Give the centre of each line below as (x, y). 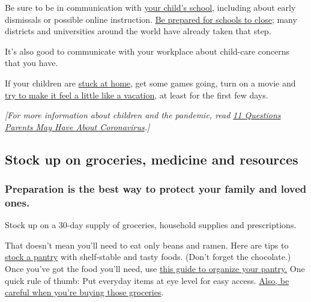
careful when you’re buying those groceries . (84, 292)
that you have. (32, 63)
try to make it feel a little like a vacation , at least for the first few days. (137, 95)
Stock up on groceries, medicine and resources (152, 159)
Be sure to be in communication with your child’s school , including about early (150, 7)
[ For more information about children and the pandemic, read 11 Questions (143, 115)
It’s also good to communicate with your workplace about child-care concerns (147, 51)
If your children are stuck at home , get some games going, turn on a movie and (150, 83)
